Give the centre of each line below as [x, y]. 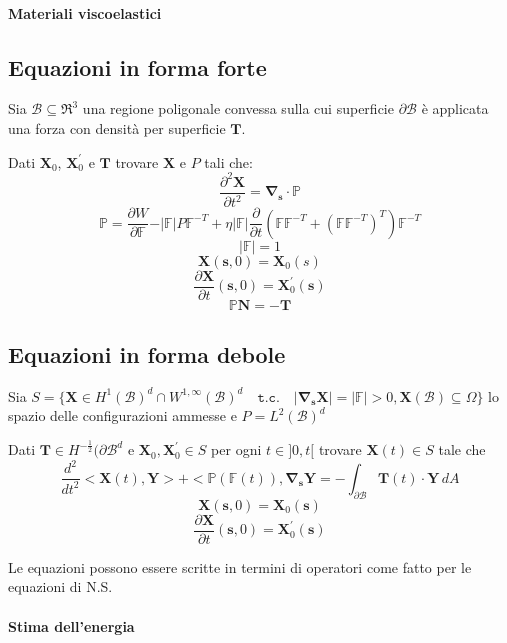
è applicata [455, 108]
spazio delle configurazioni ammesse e [122, 415]
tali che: [228, 161]
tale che [462, 449]
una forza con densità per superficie [117, 127]
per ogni [236, 449]
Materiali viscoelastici [85, 12]
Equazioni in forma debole [147, 354]
